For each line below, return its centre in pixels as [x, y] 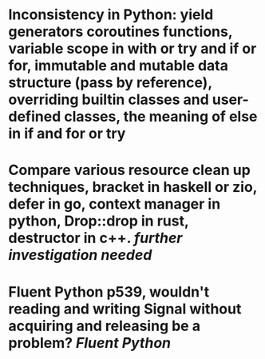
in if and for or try [67, 134]
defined [35, 117]
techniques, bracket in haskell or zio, [133, 187]
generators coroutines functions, [121, 32]
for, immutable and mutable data [119, 66]
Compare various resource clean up [130, 170]
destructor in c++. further [95, 238]
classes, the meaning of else [160, 117]
